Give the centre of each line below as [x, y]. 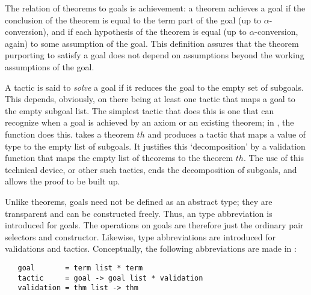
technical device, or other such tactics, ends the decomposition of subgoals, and [151, 169]
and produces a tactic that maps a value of [227, 134]
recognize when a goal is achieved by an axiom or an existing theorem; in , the [149, 122]
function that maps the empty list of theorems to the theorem [119, 158]
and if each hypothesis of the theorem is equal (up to [149, 32]
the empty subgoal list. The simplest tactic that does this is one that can [140, 110]
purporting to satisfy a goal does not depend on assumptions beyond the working [155, 55]
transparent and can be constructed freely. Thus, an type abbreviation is [139, 213]
